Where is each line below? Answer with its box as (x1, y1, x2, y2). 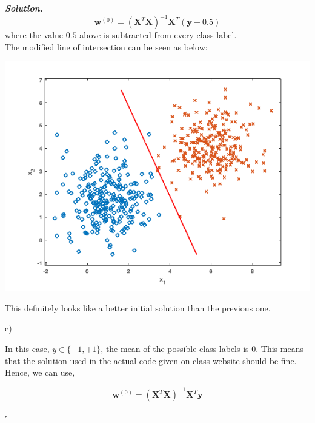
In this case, (5, 342, 50, 355)
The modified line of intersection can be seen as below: (5, 40, 208, 53)
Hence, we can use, (5, 366, 75, 379)
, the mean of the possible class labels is (101, 342, 249, 355)
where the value (5, 29, 64, 41)
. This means (256, 342, 303, 355)
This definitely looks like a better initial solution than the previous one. (5, 301, 271, 314)
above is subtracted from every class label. (79, 29, 237, 41)
